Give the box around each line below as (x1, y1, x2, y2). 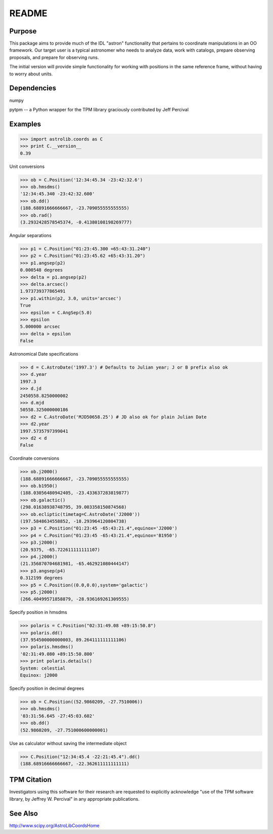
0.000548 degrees (20, 267, 63, 273)
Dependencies (9, 84, 57, 93)
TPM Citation (9, 775, 52, 784)
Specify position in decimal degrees (9, 685, 84, 691)
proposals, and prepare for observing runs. (9, 54, 99, 60)
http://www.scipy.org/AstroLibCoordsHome (9, 822, 100, 828)
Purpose (9, 27, 37, 35)
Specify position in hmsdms (9, 609, 68, 616)
